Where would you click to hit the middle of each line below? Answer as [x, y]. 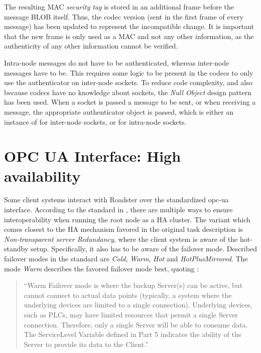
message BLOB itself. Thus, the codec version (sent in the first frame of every [124, 16]
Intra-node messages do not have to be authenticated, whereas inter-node [117, 62]
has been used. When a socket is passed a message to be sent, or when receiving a [130, 102]
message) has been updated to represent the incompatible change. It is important [129, 26]
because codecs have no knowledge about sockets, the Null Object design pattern [128, 92]
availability [42, 175]
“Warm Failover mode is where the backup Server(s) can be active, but [133, 285]
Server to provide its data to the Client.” [86, 344]
